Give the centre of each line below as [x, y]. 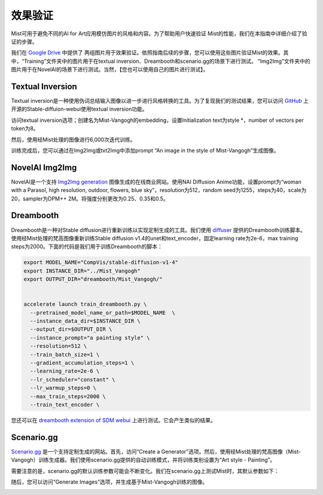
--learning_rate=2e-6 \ [65, 371]
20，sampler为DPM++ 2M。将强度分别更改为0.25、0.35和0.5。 [90, 198]
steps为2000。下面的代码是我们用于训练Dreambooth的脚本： [87, 247]
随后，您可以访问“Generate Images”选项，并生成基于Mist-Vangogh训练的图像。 [109, 482]
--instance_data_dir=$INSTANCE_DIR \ [85, 321]
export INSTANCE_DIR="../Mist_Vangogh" [82, 271]
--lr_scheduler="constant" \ [73, 379]
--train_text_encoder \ [65, 404]
